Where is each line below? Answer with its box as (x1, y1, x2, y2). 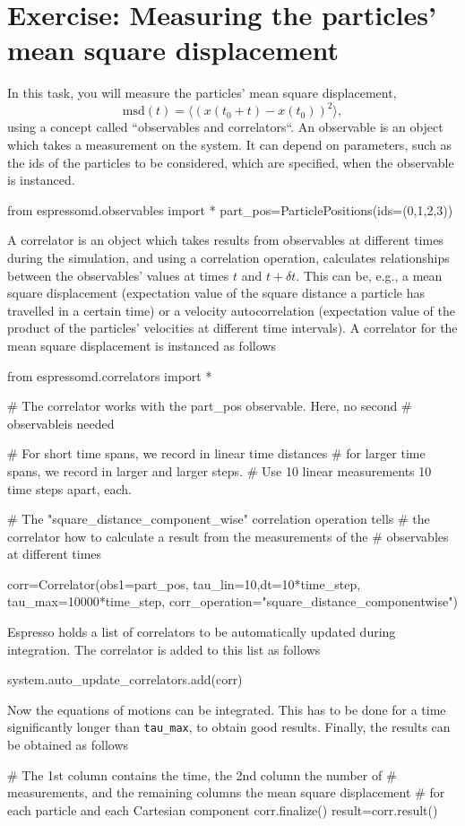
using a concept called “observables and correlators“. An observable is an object (7, 117, 443, 136)
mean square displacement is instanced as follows (7, 335, 276, 354)
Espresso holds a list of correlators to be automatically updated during (7, 622, 396, 641)
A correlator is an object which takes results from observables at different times (7, 230, 443, 249)
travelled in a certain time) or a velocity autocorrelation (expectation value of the (7, 300, 455, 319)
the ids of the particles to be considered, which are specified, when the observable (7, 152, 454, 171)
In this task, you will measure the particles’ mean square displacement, (7, 83, 397, 102)
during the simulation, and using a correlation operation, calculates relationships (7, 248, 450, 266)
